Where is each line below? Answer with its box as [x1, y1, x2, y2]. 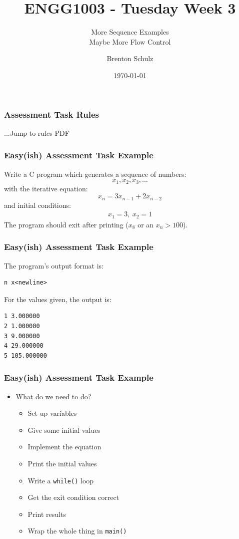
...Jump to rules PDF [4, 127, 69, 138]
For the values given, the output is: [4, 294, 111, 304]
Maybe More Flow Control [89, 36, 171, 47]
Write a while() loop [27, 475, 94, 485]
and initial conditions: [4, 199, 71, 210]
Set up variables [27, 408, 77, 418]
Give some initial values [27, 424, 100, 435]
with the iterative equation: [4, 183, 88, 193]
